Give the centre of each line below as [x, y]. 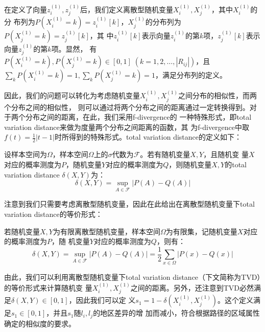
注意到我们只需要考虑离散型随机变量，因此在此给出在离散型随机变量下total [129, 204]
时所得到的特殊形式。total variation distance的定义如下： [148, 137]
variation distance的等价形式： [53, 214]
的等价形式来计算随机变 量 [48, 287]
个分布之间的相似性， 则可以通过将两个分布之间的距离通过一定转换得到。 [127, 107]
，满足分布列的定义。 [191, 75]
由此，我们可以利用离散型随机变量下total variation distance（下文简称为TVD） [132, 277]
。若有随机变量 [165, 154]
